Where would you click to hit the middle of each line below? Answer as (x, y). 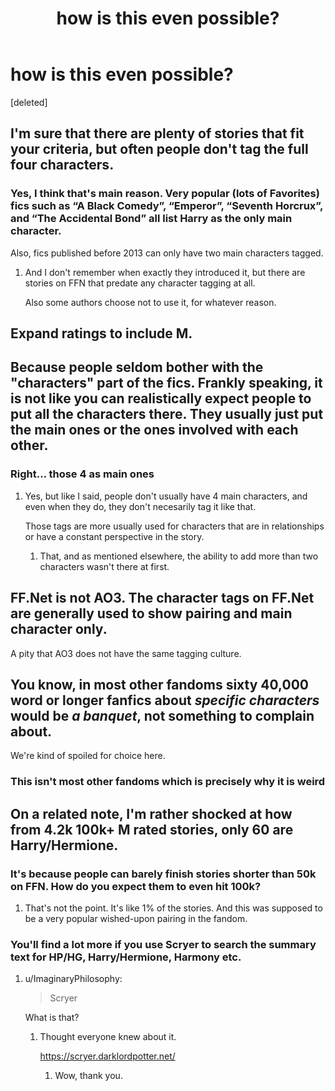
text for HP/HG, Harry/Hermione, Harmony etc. (126, 957)
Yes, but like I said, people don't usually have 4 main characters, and (166, 496)
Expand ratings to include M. (101, 333)
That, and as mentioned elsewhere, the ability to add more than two (179, 556)
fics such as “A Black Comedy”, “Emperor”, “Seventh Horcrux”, (166, 206)
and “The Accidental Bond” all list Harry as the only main (151, 219)
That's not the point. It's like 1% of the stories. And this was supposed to (173, 908)
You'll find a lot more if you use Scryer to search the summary (163, 944)
